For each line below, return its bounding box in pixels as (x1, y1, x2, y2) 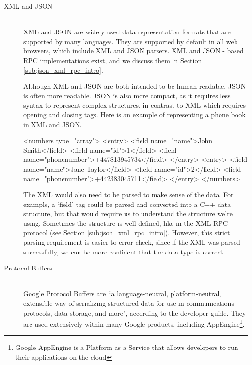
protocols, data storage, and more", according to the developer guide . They (23, 307, 246, 317)
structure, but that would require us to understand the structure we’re (23, 208, 233, 219)
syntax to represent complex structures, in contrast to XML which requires (23, 100, 246, 110)
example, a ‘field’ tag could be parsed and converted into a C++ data (23, 199, 231, 209)
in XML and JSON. (23, 119, 82, 129)
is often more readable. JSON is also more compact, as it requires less (23, 90, 231, 100)
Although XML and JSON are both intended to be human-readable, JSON (23, 81, 246, 91)
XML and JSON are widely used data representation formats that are (23, 27, 231, 37)
